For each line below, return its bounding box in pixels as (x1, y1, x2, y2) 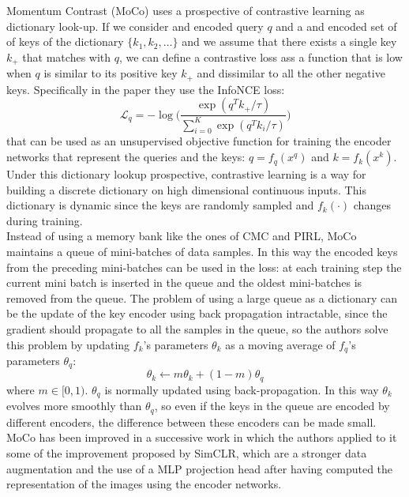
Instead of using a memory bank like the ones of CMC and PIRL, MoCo (6, 228, 357, 244)
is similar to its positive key (43, 65, 178, 81)
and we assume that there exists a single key (182, 33, 397, 50)
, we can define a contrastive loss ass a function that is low (118, 48, 403, 65)
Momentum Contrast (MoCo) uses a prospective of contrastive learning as (6, 2, 365, 18)
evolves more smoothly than (6, 397, 142, 414)
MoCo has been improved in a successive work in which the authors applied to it (6, 429, 397, 446)
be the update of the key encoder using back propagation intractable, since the (6, 305, 388, 322)
